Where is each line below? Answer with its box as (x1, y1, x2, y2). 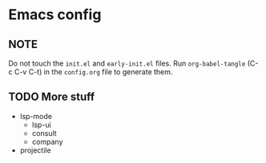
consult (31, 128, 58, 137)
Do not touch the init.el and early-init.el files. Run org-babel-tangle (8, 58, 246, 68)
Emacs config (8, 6, 102, 24)
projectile (19, 145, 51, 155)
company (31, 137, 63, 146)
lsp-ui (31, 120, 52, 129)
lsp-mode (19, 111, 52, 121)
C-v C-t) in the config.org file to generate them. (14, 67, 173, 77)
